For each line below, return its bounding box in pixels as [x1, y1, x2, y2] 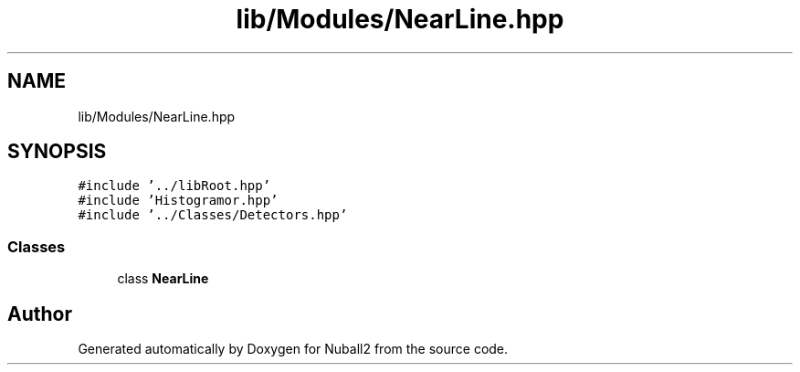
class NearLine [117, 271, 209, 287]
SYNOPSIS [7, 140, 107, 164]
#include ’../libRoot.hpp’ [78, 178, 271, 194]
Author [7, 302, 72, 325]
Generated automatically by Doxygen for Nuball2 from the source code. [78, 341, 509, 357]
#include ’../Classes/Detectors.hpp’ [78, 207, 348, 223]
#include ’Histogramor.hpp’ [78, 193, 279, 208]
